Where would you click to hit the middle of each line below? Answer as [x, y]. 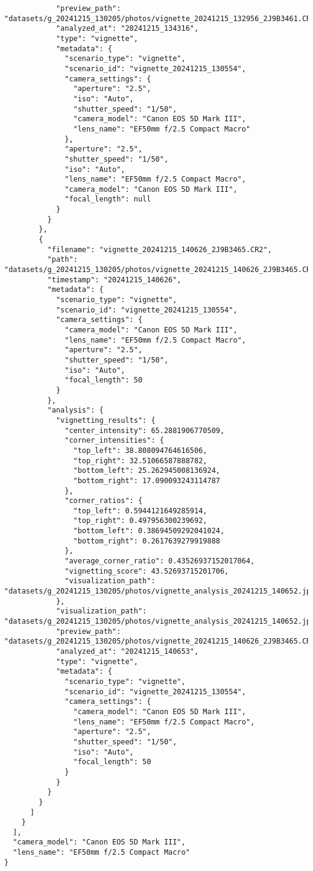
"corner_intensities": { [114, 441]
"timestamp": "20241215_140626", [114, 280]
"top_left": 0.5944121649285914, [140, 511]
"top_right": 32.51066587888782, [140, 461]
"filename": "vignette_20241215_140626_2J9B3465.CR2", [160, 249]
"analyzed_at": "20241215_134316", [127, 29]
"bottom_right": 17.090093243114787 [147, 480]
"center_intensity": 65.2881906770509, [145, 430]
